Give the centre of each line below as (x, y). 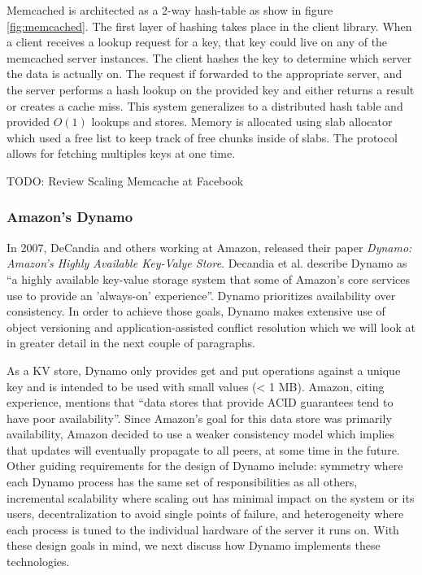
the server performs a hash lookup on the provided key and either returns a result (211, 89)
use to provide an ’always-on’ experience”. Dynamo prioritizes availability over (201, 295)
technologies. (38, 562)
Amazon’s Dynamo (70, 217)
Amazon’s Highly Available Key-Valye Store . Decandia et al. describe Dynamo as (207, 263)
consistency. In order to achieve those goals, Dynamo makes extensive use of (196, 311)
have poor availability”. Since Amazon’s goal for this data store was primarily (199, 418)
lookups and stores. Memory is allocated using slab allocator (242, 122)
